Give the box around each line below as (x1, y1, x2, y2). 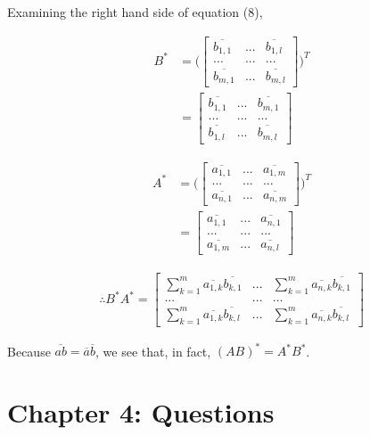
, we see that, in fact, (95, 341, 211, 360)
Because (7, 341, 51, 360)
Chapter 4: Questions (7, 393, 275, 430)
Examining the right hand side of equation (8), (7, 3, 263, 21)
